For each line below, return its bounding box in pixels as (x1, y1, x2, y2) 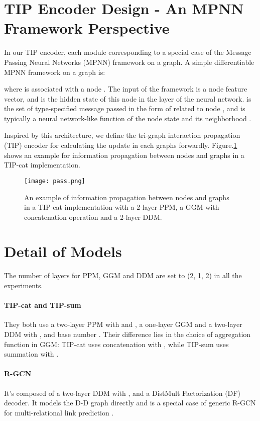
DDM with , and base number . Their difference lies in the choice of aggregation (4, 328, 251, 339)
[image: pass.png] (24, 177, 85, 185)
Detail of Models (4, 241, 122, 262)
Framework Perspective (4, 18, 170, 38)
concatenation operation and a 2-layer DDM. (24, 211, 162, 222)
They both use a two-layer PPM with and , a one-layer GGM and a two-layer (4, 319, 242, 329)
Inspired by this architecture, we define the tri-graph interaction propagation (4, 130, 240, 140)
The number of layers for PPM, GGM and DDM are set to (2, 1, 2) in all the (4, 270, 242, 281)
